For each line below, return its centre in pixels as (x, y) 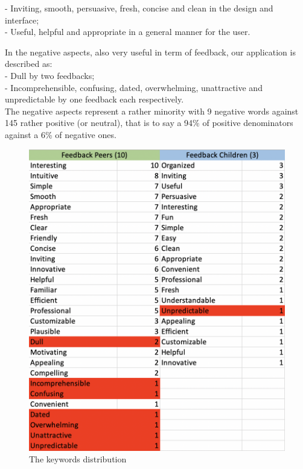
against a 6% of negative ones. (61, 134)
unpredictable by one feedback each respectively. (94, 99)
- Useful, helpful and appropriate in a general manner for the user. (128, 32)
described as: (29, 64)
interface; (22, 20)
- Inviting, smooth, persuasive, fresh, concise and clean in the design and (139, 8)
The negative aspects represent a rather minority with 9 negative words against (152, 111)
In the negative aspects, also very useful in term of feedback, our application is (150, 52)
